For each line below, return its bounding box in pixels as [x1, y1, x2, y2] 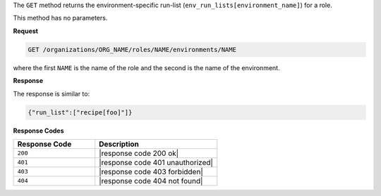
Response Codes [13, 126, 64, 135]
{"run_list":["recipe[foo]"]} [28, 108, 133, 116]
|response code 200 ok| [99, 148, 179, 158]
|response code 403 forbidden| [99, 166, 204, 176]
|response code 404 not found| [99, 176, 203, 185]
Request [13, 27, 39, 35]
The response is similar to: [13, 89, 90, 98]
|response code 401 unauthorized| [99, 157, 213, 167]
